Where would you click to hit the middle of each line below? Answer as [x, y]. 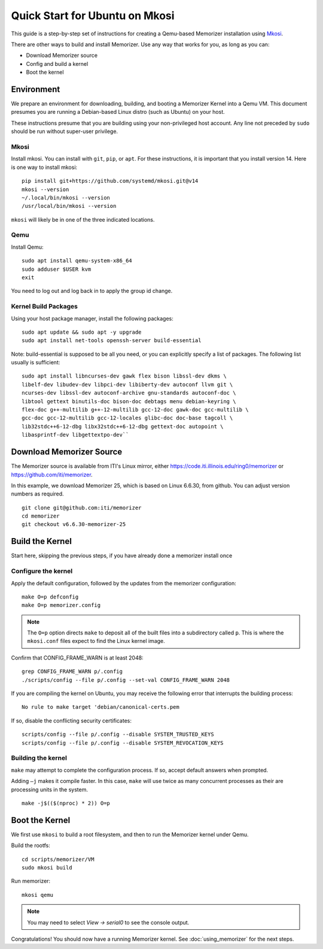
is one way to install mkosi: [44, 167]
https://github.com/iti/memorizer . [52, 475]
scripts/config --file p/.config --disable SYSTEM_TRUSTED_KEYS [118, 735]
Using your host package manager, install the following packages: [92, 318]
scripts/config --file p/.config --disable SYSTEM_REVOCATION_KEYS [123, 743]
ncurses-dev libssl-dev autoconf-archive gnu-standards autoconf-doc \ [129, 393]
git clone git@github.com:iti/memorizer [82, 507]
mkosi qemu [38, 895]
